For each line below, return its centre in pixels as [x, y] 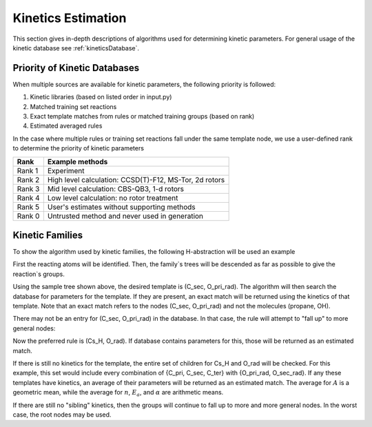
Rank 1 [28, 170]
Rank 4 [29, 198]
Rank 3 [28, 188]
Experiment [66, 170]
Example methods [77, 161]
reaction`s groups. [39, 274]
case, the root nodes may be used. [62, 415]
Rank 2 [28, 179]
